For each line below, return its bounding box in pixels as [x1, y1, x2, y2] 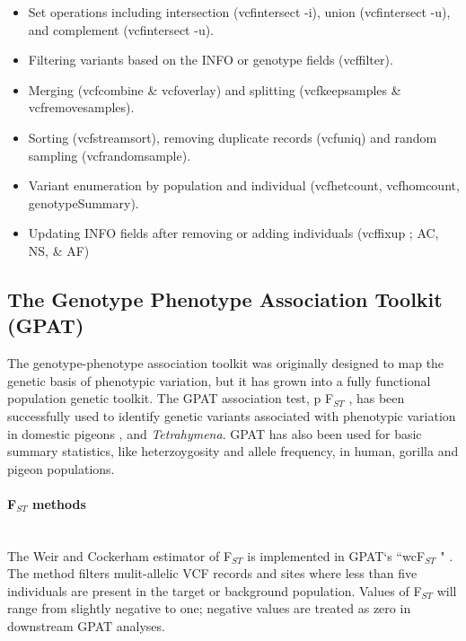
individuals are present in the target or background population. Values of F [7, 581, 422, 600]
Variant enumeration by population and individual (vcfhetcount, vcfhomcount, [28, 176, 460, 195]
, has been [348, 389, 405, 408]
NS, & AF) [28, 241, 90, 259]
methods [32, 494, 86, 513]
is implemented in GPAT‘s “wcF [247, 546, 426, 565]
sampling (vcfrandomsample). [28, 145, 191, 164]
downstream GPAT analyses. [7, 617, 165, 636]
